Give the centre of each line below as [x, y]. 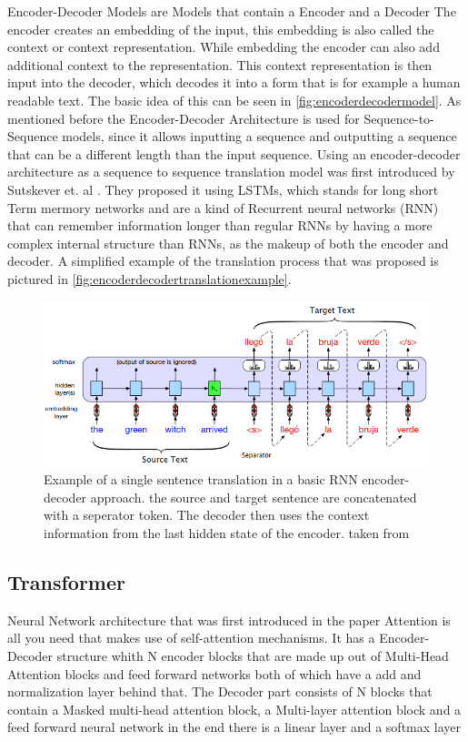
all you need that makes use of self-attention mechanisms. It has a [191, 638]
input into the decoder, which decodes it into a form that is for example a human [234, 82]
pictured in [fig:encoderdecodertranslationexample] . [149, 278]
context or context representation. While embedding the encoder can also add [224, 47]
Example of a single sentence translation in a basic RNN [201, 479]
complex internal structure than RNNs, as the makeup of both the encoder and [228, 243]
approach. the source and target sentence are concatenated [254, 497]
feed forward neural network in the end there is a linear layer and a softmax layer [234, 727]
